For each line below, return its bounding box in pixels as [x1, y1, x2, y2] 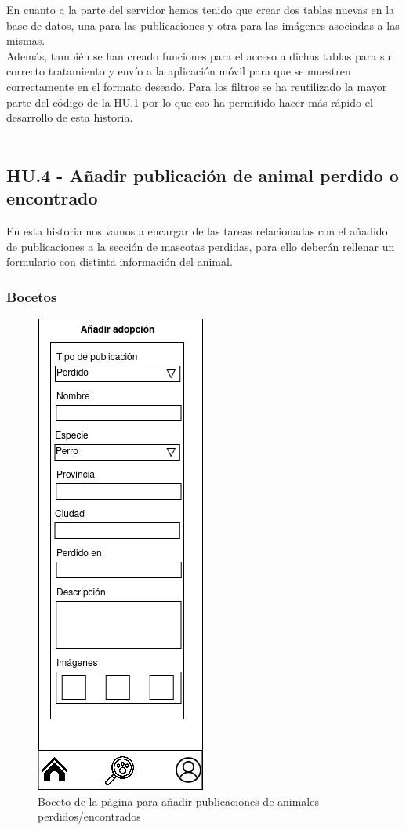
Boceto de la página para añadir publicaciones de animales [38, 792, 319, 809]
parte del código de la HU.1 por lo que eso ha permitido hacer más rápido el [6, 93, 373, 110]
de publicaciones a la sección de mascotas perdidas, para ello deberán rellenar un [6, 238, 395, 254]
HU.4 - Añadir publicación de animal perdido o [6, 162, 399, 187]
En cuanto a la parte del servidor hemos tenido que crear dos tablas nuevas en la [6, 2, 395, 17]
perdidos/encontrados [38, 808, 141, 825]
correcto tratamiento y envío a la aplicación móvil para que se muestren [6, 63, 351, 79]
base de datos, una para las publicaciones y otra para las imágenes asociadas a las [6, 16, 400, 33]
